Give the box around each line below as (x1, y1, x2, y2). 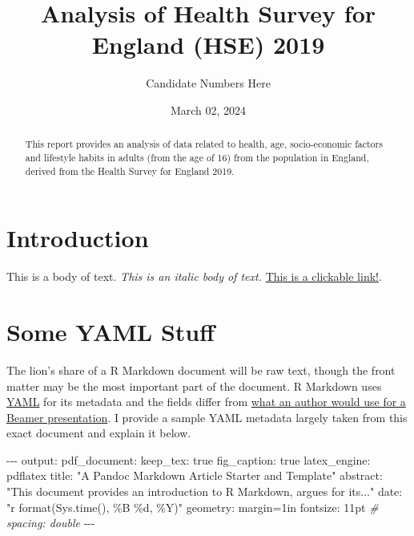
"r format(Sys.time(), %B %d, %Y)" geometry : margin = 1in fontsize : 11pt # (6, 498, 379, 515)
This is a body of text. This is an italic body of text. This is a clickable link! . (6, 268, 382, 285)
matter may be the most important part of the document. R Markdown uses (6, 377, 382, 394)
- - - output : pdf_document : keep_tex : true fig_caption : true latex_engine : (6, 451, 371, 468)
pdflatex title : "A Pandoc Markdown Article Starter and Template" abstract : (6, 467, 383, 484)
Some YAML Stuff (6, 315, 215, 347)
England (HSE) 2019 (91, 28, 325, 61)
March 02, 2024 (170, 101, 247, 118)
